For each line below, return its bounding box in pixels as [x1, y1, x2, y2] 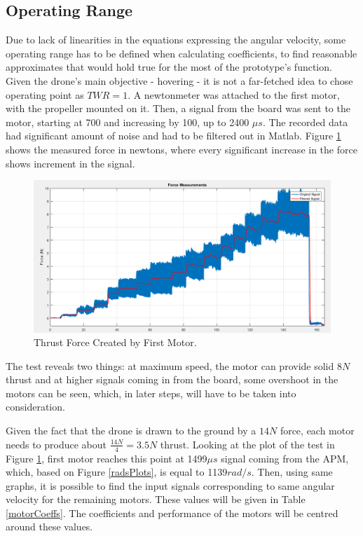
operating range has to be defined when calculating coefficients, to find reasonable [6, 46, 357, 60]
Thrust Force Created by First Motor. [34, 335, 197, 350]
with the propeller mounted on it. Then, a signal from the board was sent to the [6, 101, 350, 116]
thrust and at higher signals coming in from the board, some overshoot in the [6, 372, 338, 387]
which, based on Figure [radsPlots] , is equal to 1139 [6, 465, 228, 479]
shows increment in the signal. [6, 156, 135, 170]
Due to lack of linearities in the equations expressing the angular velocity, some [6, 32, 346, 47]
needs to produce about [6, 437, 107, 451]
